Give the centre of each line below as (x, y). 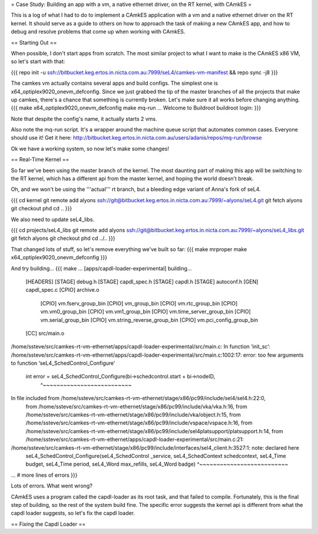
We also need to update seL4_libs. (53, 219)
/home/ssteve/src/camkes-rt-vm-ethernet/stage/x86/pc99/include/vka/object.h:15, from (133, 415)
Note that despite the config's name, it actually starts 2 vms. (84, 118)
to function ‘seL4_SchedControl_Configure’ (63, 363)
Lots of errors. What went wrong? (52, 486)
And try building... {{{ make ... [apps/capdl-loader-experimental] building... (101, 268)
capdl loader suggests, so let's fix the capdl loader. (73, 513)
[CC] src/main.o (45, 333)
